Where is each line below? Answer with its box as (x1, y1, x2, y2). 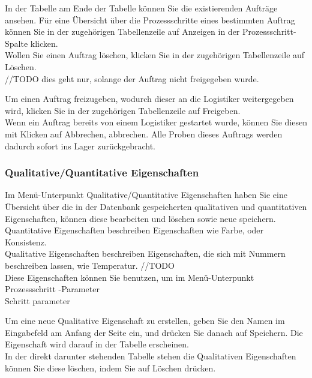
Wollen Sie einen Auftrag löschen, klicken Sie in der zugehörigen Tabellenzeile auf (5, 49, 305, 61)
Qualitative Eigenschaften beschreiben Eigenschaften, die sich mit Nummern (5, 247, 286, 260)
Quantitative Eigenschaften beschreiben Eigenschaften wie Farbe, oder (5, 224, 264, 236)
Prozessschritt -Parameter (5, 283, 100, 295)
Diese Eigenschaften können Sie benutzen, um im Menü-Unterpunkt (5, 271, 254, 283)
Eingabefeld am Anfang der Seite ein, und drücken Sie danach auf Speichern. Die (5, 326, 303, 338)
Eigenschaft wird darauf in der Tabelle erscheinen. (5, 338, 189, 350)
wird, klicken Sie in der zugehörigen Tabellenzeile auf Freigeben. (5, 104, 241, 116)
